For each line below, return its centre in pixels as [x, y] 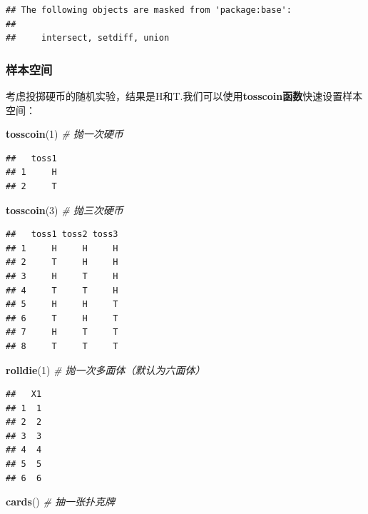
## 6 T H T [62, 318]
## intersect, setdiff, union [88, 38]
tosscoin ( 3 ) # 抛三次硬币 [65, 210]
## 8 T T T [62, 346]
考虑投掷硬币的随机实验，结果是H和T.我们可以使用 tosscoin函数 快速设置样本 [184, 96]
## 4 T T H [62, 290]
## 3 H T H [62, 276]
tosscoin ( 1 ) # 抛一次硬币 [65, 134]
